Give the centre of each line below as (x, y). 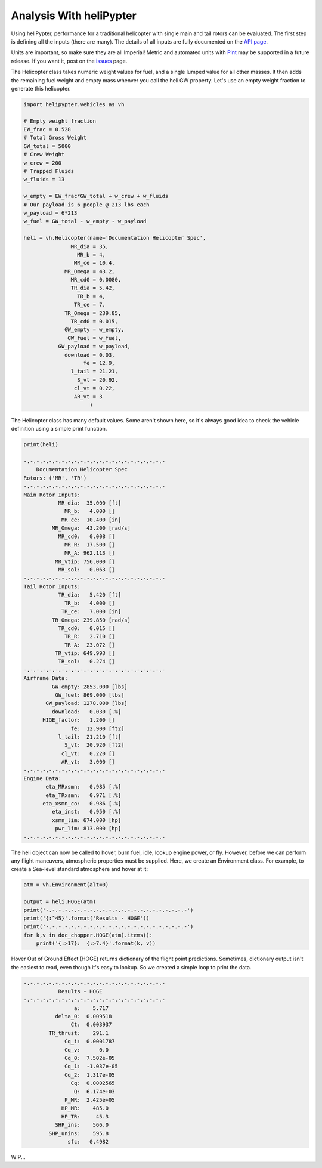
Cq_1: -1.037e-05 (92, 1067)
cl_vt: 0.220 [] (88, 753)
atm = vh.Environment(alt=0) (66, 885)
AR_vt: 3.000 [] (88, 762)
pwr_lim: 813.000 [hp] (88, 829)
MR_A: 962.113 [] (90, 553)
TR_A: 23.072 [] (90, 645)
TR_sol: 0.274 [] (87, 662)
